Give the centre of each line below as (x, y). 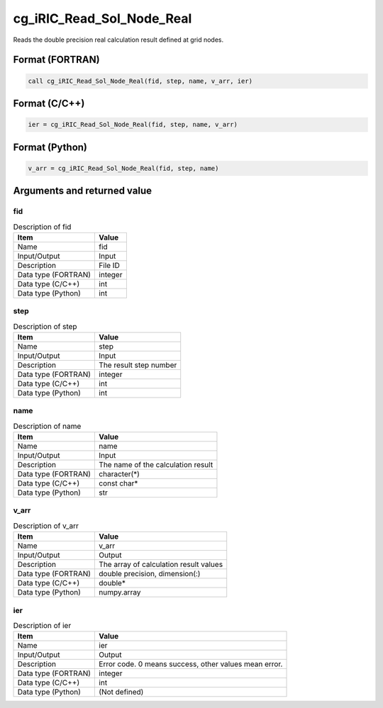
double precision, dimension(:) (150, 574)
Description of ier (42, 626)
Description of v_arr (46, 526)
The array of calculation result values (161, 565)
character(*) (119, 474)
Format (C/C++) (49, 103)
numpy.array (120, 592)
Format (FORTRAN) (56, 60)
